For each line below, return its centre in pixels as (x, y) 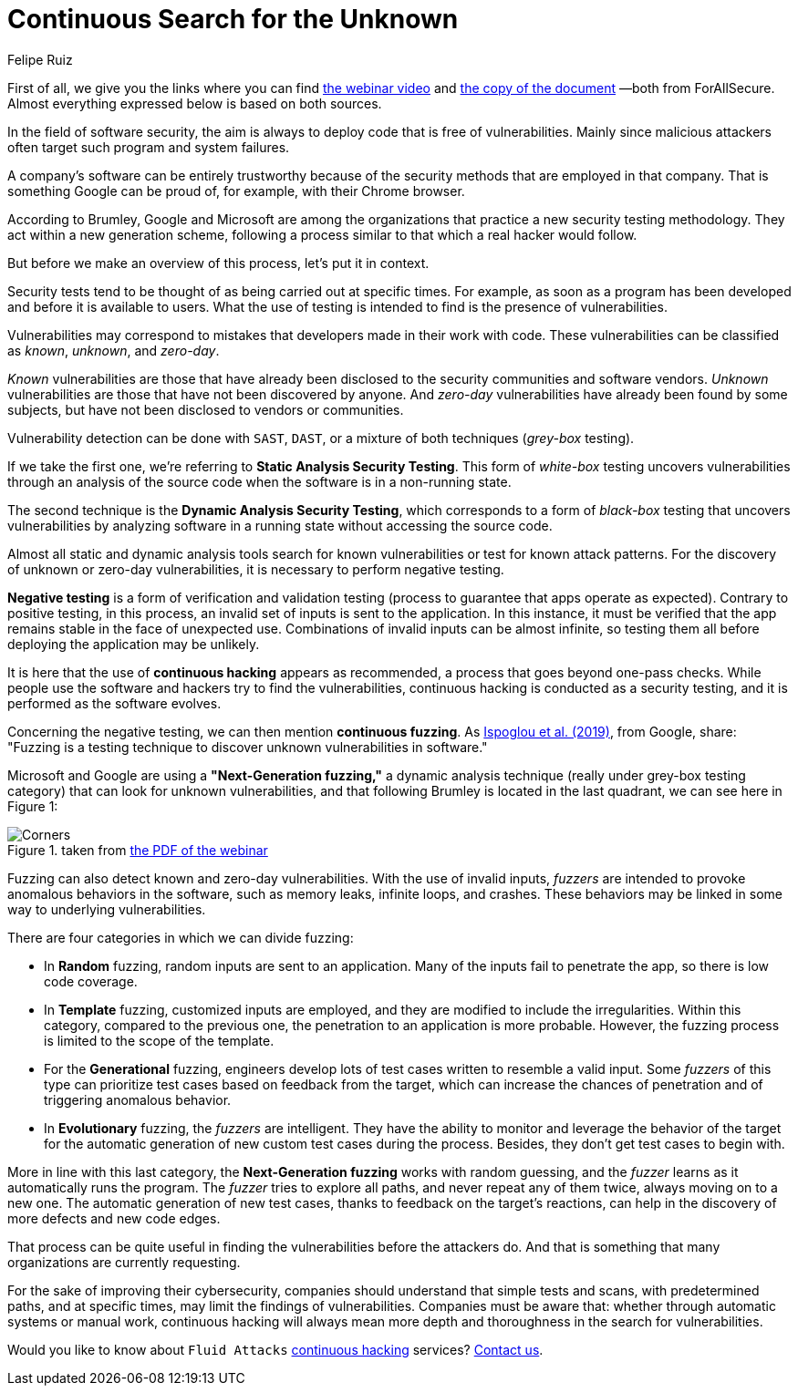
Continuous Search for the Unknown (233, 19)
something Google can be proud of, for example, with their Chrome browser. (236, 191)
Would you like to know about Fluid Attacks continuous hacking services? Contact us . (275, 1349)
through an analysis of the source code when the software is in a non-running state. (259, 481)
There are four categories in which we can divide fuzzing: (181, 937)
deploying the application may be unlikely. (134, 644)
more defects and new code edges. (114, 1218)
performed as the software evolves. (114, 703)
